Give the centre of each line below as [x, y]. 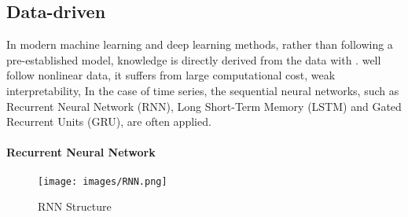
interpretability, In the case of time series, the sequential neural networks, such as [203, 90]
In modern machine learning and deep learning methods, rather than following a [200, 44]
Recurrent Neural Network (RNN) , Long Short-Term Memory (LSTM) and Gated [204, 106]
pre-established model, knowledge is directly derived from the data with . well [194, 59]
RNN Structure [75, 206]
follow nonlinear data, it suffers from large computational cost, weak [171, 75]
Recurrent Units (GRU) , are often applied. [109, 121]
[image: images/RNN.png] [103, 181]
